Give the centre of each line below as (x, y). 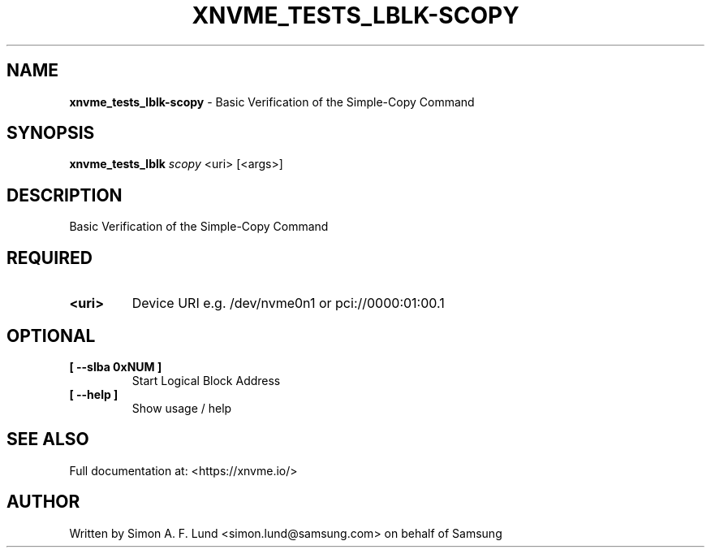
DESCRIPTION (65, 195)
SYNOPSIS (51, 133)
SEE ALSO (48, 439)
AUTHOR (43, 502)
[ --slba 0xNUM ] (116, 366)
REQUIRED (50, 258)
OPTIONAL (51, 335)
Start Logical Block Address (206, 380)
